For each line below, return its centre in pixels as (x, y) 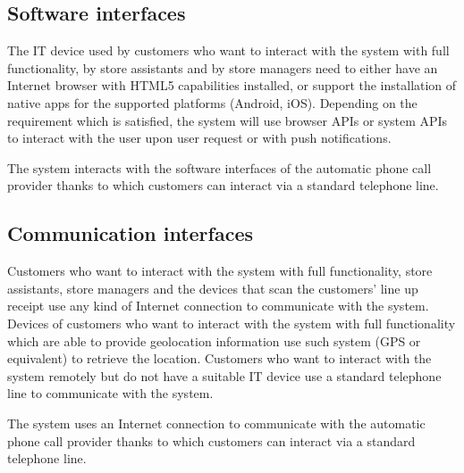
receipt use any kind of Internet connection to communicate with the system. (218, 306)
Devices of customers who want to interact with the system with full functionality (232, 323)
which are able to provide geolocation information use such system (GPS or (214, 340)
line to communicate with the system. (110, 393)
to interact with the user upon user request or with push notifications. (199, 138)
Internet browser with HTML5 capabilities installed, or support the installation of (232, 85)
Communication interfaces (131, 233)
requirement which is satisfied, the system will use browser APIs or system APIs (228, 120)
